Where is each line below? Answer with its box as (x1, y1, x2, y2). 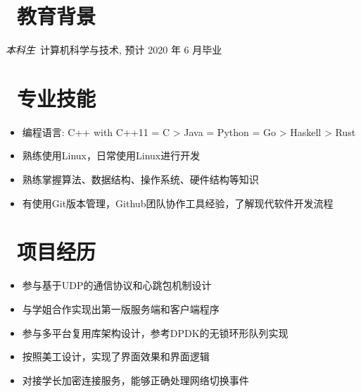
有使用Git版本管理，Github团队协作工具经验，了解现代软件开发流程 (22, 195, 334, 210)
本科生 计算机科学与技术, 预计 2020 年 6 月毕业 (6, 42, 222, 57)
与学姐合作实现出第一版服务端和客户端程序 (22, 301, 220, 316)
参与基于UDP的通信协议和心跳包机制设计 (22, 278, 212, 293)
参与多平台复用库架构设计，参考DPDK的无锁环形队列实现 (22, 325, 289, 340)
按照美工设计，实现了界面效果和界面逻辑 (22, 349, 210, 364)
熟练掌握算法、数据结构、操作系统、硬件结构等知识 (22, 172, 259, 187)
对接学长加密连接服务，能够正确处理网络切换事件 (22, 372, 249, 387)
